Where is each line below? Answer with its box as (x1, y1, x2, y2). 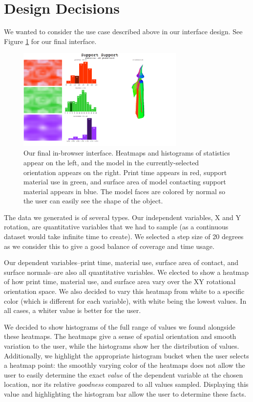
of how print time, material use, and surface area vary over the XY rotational (4, 276, 236, 287)
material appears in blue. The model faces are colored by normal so (23, 186, 226, 196)
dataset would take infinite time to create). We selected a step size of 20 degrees (4, 231, 244, 242)
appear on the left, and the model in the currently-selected (23, 157, 199, 167)
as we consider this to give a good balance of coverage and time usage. (4, 241, 214, 251)
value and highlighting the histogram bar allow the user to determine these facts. (4, 388, 246, 399)
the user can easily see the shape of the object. (23, 196, 163, 206)
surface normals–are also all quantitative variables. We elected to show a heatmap (4, 267, 249, 277)
